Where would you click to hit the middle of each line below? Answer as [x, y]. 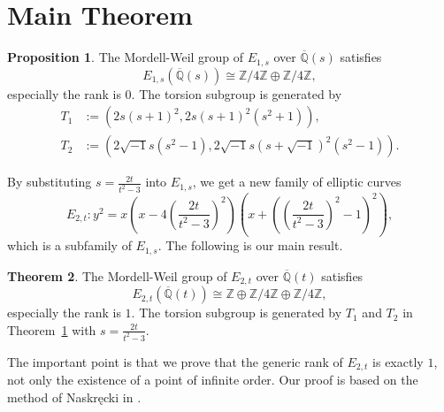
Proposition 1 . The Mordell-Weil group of [126, 57]
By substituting [50, 182]
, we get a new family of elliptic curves [297, 182]
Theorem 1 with [52, 329]
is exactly [398, 361]
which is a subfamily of [69, 245]
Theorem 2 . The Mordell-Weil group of [117, 275]
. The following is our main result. [250, 245]
